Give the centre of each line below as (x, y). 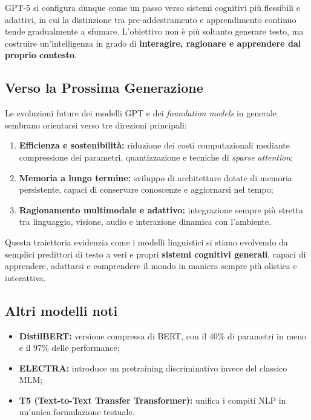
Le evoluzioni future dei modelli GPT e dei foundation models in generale (141, 113)
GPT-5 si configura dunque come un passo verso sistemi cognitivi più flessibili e (152, 7)
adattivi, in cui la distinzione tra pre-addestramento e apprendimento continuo (151, 19)
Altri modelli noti (61, 310)
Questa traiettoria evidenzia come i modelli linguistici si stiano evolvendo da (146, 242)
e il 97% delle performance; (69, 348)
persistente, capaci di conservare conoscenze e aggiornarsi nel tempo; (146, 189)
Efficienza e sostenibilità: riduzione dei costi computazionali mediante (155, 145)
